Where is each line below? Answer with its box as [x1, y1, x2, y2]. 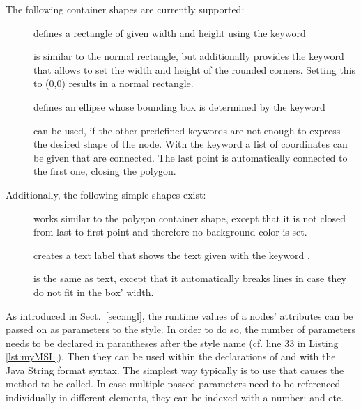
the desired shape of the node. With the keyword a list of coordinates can [33, 137, 348, 151]
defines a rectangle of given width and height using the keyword [33, 25, 306, 40]
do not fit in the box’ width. [33, 284, 154, 299]
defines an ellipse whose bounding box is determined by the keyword [33, 99, 325, 114]
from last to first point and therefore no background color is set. [33, 224, 307, 239]
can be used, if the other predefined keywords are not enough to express [33, 123, 341, 137]
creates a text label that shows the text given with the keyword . [33, 247, 310, 262]
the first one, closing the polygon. [33, 164, 176, 178]
